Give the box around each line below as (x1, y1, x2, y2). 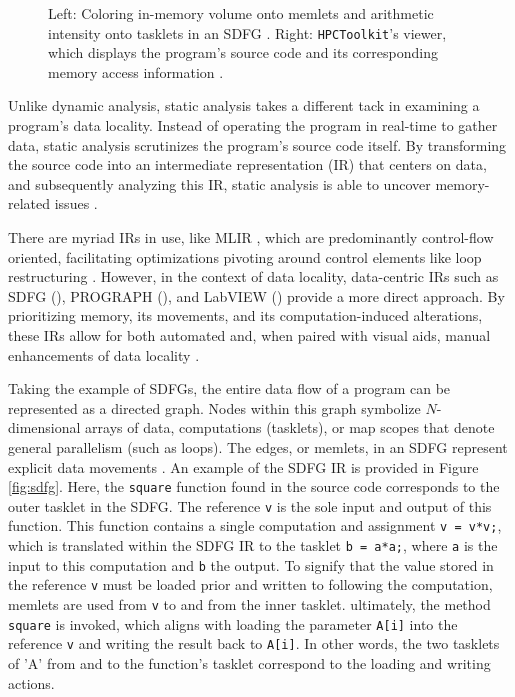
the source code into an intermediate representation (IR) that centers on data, (8, 154, 487, 175)
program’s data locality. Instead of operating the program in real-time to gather (8, 115, 498, 136)
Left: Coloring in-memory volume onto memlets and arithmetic (48, 3, 434, 23)
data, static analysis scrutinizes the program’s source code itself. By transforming (8, 134, 507, 155)
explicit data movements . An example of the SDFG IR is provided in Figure (8, 456, 479, 477)
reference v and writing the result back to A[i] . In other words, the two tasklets (8, 633, 500, 654)
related (8, 193, 51, 214)
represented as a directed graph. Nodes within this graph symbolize (8, 397, 421, 418)
